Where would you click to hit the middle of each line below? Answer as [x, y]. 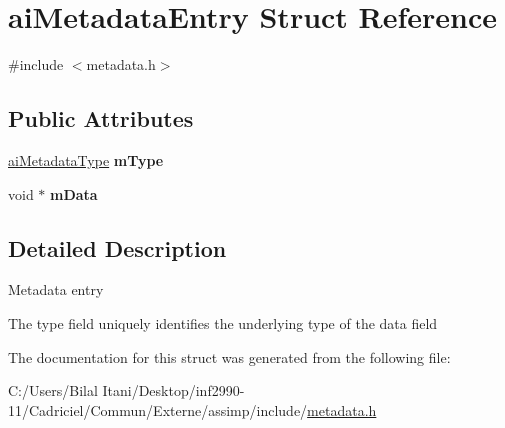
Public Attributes [101, 118]
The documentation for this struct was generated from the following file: [229, 356]
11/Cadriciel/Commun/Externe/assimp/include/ [158, 409]
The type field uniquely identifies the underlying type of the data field [223, 322]
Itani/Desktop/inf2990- [173, 390]
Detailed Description [117, 247]
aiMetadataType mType [86, 159]
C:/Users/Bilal [53, 390]
